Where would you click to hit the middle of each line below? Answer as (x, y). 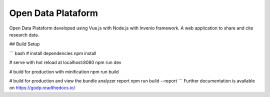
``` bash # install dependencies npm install (53, 53)
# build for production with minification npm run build (64, 71)
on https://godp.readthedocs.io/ (42, 88)
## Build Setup (24, 44)
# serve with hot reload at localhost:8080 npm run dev (65, 62)
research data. (24, 34)
